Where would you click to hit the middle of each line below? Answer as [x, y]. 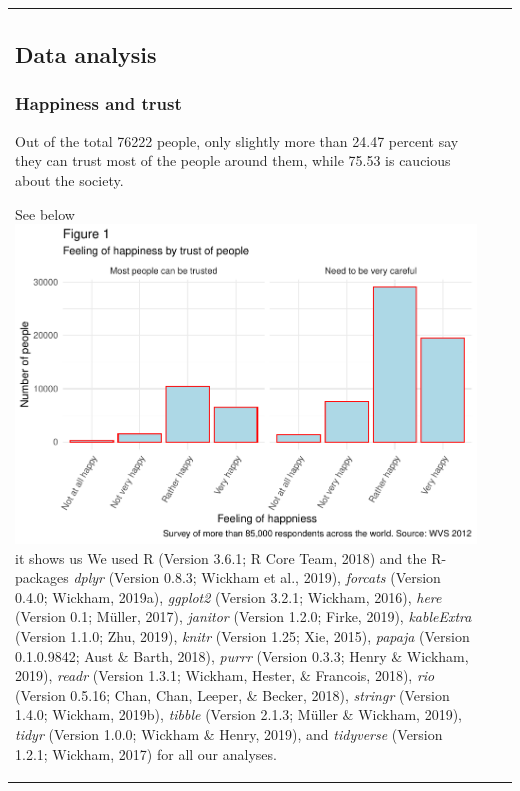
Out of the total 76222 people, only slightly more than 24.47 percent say [237, 140]
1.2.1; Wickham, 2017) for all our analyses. [146, 753]
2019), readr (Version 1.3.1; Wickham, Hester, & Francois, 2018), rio [225, 675]
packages [42, 577]
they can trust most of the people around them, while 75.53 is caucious [233, 160]
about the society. [69, 179]
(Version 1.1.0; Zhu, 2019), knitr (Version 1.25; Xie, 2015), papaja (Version [242, 635]
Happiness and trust [98, 103]
